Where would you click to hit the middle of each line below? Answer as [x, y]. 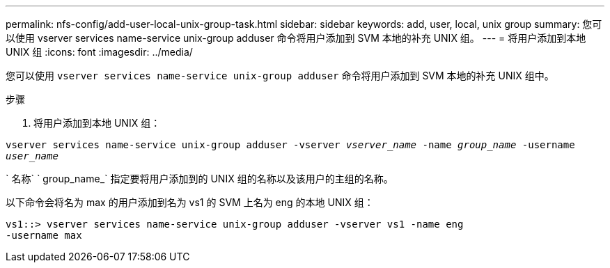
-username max [44, 235]
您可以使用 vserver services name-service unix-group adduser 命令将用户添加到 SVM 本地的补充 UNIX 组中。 [280, 76]
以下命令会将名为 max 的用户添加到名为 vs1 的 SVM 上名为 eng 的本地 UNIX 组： [190, 202]
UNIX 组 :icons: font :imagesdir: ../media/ [99, 52]
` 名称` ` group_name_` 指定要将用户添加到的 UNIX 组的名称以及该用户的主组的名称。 [200, 179]
